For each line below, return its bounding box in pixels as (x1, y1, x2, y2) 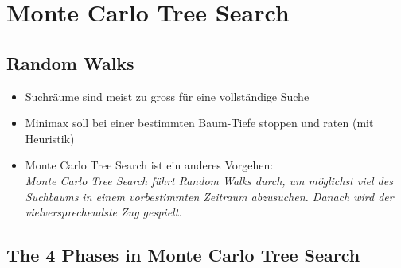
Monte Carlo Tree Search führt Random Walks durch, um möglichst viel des (25, 172, 393, 188)
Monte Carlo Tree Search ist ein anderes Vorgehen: (25, 157, 274, 173)
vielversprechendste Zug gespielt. (25, 204, 182, 220)
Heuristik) (25, 130, 75, 146)
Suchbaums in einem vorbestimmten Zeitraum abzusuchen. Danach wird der (25, 188, 394, 204)
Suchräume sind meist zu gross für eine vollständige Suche (25, 87, 310, 104)
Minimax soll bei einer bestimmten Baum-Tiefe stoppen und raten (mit (25, 115, 374, 131)
